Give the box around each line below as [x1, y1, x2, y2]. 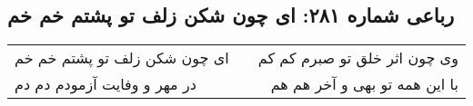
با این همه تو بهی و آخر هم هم [270, 73, 458, 95]
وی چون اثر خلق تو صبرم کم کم [257, 47, 458, 69]
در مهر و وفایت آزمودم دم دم [15, 73, 196, 95]
